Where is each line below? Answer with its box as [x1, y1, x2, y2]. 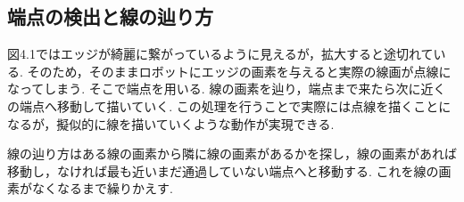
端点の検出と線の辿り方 [7, 3, 213, 30]
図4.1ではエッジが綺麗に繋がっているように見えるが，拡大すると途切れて [7, 44, 434, 63]
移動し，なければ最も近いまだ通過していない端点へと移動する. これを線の [7, 161, 439, 180]
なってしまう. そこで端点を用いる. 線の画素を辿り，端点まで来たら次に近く [7, 79, 446, 98]
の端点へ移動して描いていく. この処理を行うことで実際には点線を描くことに [7, 96, 452, 115]
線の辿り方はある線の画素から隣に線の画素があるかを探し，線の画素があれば [7, 144, 457, 163]
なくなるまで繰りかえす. [31, 179, 173, 198]
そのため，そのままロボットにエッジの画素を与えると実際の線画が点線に [27, 61, 452, 80]
